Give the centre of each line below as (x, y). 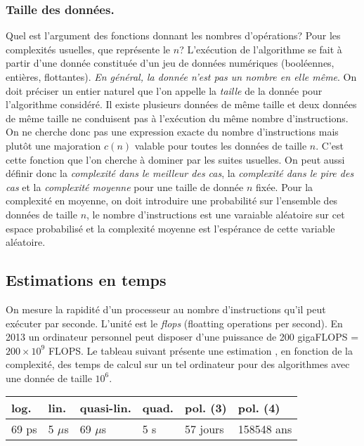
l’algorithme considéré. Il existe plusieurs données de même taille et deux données (181, 104)
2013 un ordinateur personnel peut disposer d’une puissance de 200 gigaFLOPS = (182, 337)
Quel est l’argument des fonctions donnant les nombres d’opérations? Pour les (173, 35)
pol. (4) (259, 408)
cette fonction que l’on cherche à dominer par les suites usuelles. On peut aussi (175, 159)
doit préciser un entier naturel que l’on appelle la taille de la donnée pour (164, 90)
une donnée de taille (49, 378)
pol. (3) (206, 408)
